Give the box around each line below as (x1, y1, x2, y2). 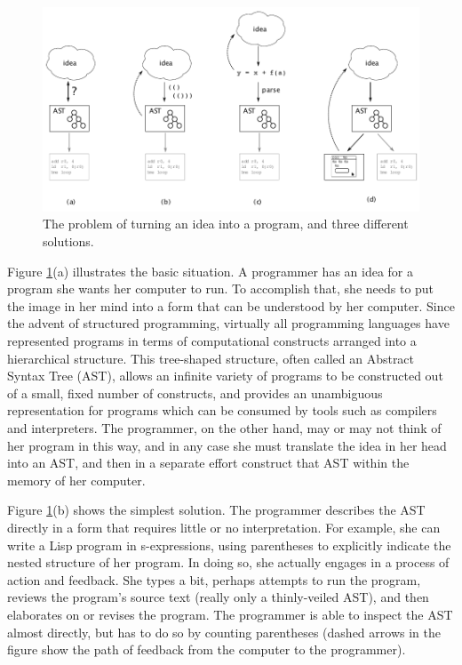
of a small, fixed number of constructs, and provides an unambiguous (7, 383, 383, 402)
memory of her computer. (7, 470, 146, 489)
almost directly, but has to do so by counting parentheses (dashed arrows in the (7, 622, 441, 641)
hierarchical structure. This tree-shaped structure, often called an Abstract (7, 349, 415, 367)
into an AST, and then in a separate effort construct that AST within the (7, 453, 410, 472)
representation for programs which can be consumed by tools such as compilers (7, 401, 437, 420)
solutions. (43, 232, 94, 251)
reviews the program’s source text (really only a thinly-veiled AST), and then (7, 588, 429, 606)
